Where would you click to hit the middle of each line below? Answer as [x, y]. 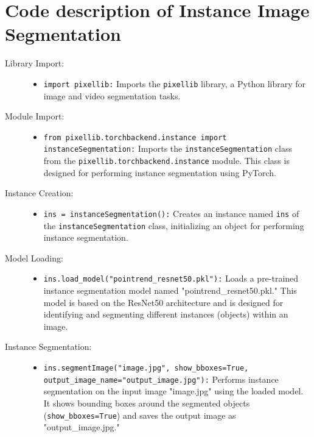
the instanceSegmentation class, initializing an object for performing [174, 225]
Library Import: [35, 63]
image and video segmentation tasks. [112, 95]
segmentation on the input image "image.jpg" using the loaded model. [173, 391]
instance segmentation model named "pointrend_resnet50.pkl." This [170, 290]
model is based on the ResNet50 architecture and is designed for [163, 302]
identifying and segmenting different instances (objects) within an [166, 314]
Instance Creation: [39, 193]
